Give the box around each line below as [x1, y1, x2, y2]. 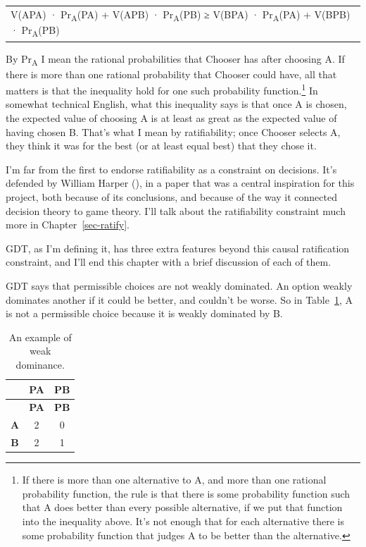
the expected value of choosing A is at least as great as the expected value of [6, 111, 337, 125]
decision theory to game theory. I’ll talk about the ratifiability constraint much [6, 203, 346, 218]
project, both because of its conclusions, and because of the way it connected [6, 190, 337, 204]
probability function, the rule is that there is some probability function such [22, 486, 351, 500]
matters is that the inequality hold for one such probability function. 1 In [6, 81, 318, 97]
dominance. [15, 357, 65, 371]
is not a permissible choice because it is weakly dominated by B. [6, 306, 283, 321]
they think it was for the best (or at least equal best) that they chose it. [6, 138, 317, 153]
